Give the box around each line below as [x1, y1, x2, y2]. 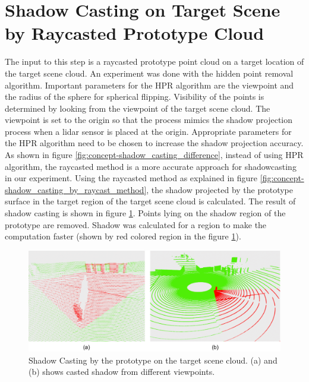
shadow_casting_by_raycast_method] [5, 183, 147, 195]
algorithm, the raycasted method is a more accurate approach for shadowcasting [5, 160, 297, 172]
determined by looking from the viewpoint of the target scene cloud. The [5, 102, 270, 114]
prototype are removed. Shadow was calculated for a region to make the [5, 218, 267, 231]
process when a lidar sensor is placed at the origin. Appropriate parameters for [5, 125, 292, 137]
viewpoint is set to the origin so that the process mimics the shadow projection [5, 113, 293, 126]
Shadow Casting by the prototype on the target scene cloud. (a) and [29, 353, 278, 366]
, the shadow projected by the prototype [146, 183, 294, 195]
